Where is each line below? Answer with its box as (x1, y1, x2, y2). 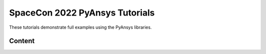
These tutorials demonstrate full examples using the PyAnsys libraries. (9, 24, 152, 30)
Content (9, 37, 35, 45)
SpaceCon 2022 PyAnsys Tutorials (9, 7, 155, 18)
